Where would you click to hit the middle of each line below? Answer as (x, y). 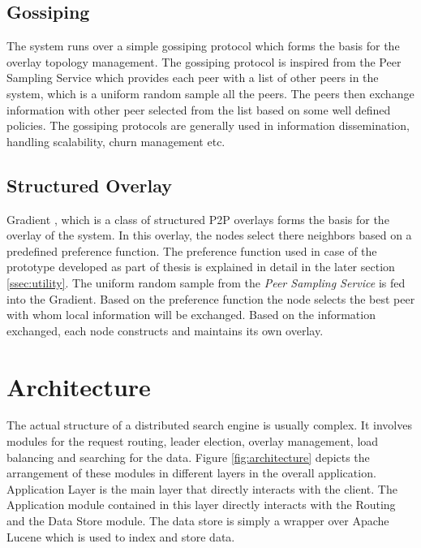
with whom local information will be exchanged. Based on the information (191, 315)
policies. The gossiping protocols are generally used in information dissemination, (208, 125)
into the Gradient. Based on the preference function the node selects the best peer (211, 298)
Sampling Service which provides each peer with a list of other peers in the (193, 78)
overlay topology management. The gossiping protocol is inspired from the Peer (204, 61)
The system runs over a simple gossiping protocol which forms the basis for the (203, 46)
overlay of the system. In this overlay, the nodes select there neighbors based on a (209, 235)
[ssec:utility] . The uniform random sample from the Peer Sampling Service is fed (206, 282)
